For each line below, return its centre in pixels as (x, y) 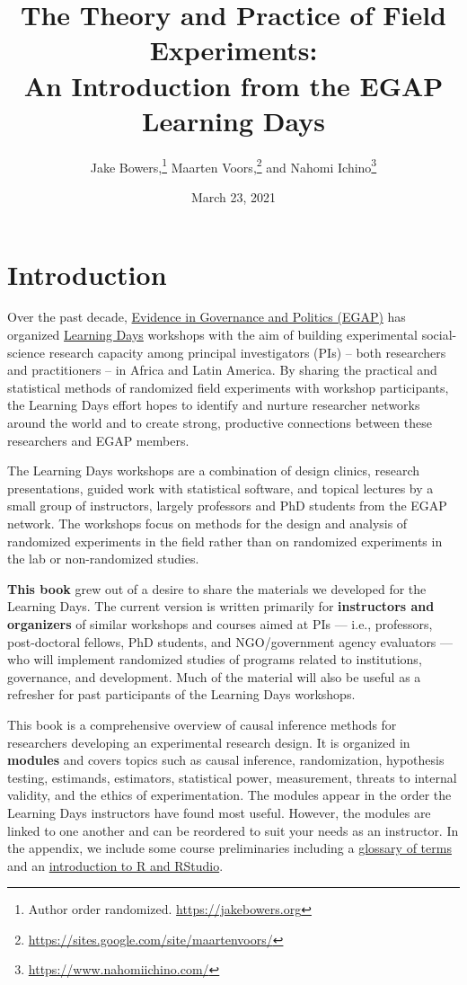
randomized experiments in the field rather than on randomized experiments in (225, 541)
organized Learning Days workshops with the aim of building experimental (212, 335)
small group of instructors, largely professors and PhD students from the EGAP (227, 506)
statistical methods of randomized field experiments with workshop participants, (228, 387)
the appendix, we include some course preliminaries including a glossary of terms (229, 848)
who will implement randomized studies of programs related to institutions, (215, 659)
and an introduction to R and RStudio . (115, 865)
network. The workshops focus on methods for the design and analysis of (207, 523)
